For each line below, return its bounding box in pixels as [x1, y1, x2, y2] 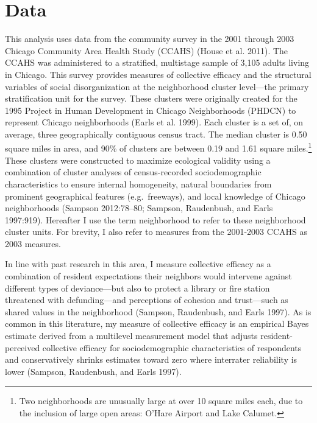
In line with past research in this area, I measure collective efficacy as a [5, 257, 271, 270]
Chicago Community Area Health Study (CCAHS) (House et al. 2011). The [5, 44, 288, 57]
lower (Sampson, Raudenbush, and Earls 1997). [5, 365, 182, 377]
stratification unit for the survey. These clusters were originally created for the [5, 92, 297, 105]
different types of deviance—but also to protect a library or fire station [5, 281, 270, 294]
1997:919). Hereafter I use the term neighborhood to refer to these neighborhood [5, 213, 306, 226]
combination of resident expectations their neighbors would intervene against [5, 270, 292, 282]
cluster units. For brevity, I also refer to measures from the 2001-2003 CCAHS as [5, 225, 307, 238]
